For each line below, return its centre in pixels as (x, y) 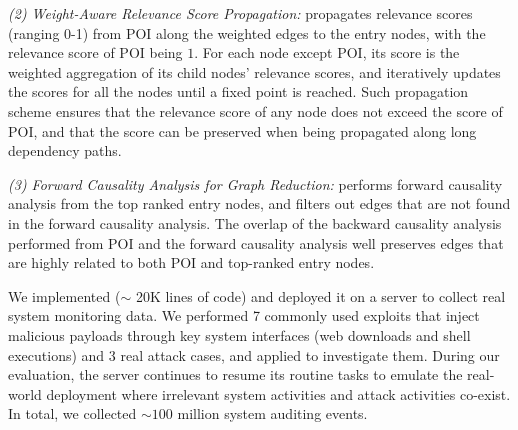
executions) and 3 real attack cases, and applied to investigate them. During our (254, 354)
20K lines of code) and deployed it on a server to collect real (320, 295)
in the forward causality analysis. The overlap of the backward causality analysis (255, 222)
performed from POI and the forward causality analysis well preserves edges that (256, 242)
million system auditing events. (272, 413)
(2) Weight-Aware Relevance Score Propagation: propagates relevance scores (240, 13)
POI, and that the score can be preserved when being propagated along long (242, 130)
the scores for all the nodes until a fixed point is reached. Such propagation (238, 91)
